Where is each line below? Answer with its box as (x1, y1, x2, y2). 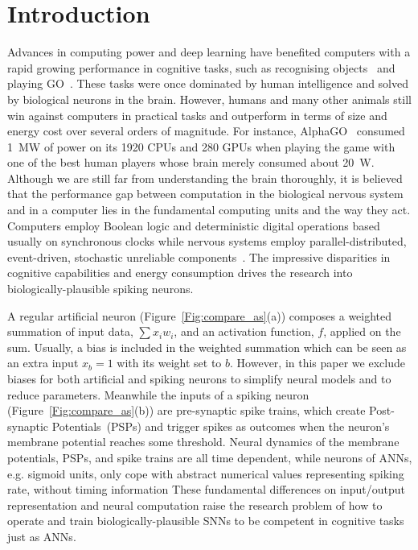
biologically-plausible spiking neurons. (7, 280, 194, 297)
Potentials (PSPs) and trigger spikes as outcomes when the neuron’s (51, 417, 390, 434)
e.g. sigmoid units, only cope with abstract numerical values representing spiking (7, 465, 404, 482)
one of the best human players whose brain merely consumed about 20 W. (7, 154, 375, 171)
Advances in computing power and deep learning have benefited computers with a (7, 43, 411, 60)
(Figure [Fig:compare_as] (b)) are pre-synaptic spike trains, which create (7, 402, 366, 419)
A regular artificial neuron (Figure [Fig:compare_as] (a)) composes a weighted (7, 307, 392, 324)
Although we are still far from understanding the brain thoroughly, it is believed (7, 169, 403, 186)
